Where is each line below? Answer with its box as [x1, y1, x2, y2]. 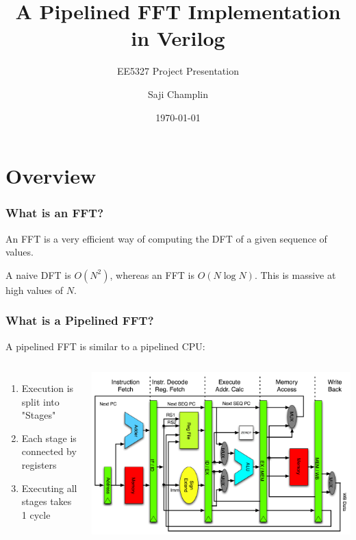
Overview [5, 162, 97, 190]
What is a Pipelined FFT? [5, 312, 154, 329]
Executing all [21, 480, 77, 495]
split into [21, 394, 60, 408]
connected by [21, 444, 77, 458]
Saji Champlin [148, 86, 208, 101]
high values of [5, 282, 64, 297]
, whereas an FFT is [110, 267, 194, 282]
